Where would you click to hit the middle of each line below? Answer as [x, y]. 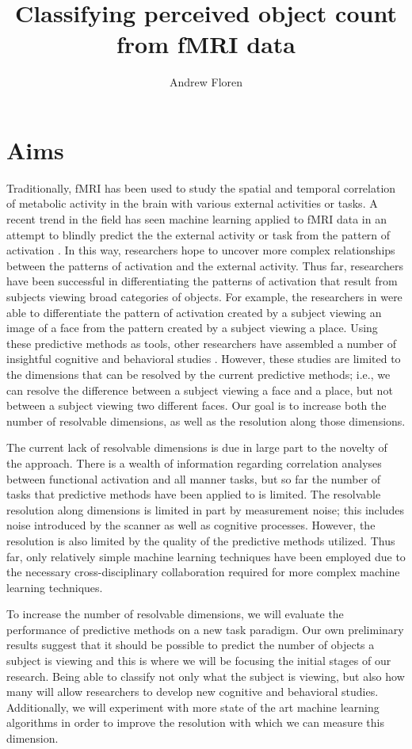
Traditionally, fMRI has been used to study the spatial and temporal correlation [201, 187]
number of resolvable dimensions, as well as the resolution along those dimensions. [206, 420]
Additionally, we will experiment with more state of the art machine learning [193, 707]
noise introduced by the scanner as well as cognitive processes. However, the [191, 525]
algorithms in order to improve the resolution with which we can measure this [195, 722]
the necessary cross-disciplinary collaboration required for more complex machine [203, 572]
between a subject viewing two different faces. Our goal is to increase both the [196, 405]
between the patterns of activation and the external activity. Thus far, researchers [205, 265]
